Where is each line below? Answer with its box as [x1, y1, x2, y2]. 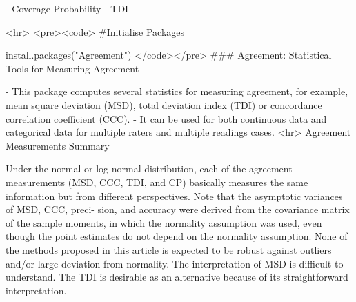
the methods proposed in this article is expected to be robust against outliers [6, 242, 332, 256]
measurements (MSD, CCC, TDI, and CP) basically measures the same [6, 174, 308, 189]
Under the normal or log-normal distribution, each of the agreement [6, 161, 293, 176]
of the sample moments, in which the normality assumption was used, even [6, 215, 322, 230]
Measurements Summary [6, 138, 110, 152]
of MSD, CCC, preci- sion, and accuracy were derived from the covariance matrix [6, 202, 350, 217]
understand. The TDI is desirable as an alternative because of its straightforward [6, 270, 348, 284]
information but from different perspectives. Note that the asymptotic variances [6, 188, 343, 203]
